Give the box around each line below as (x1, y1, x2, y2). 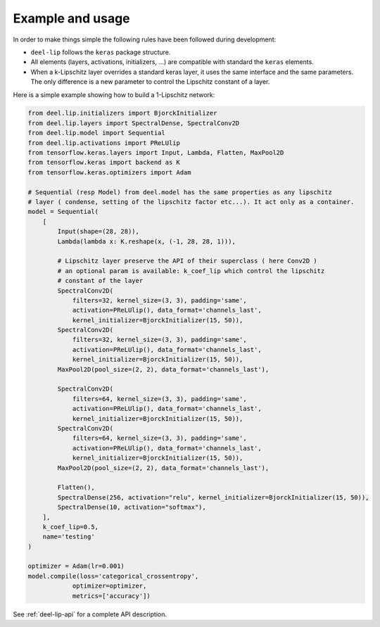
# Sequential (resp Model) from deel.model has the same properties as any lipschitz (27, 188, 332, 196)
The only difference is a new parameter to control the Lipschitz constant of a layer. (30, 77, 270, 86)
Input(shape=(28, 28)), (57, 227, 140, 236)
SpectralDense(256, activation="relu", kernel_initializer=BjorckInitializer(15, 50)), (57, 493, 369, 501)
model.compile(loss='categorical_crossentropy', (27, 572, 199, 580)
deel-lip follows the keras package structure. (30, 48, 171, 56)
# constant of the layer (57, 277, 144, 285)
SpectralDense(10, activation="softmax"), (57, 503, 207, 512)
